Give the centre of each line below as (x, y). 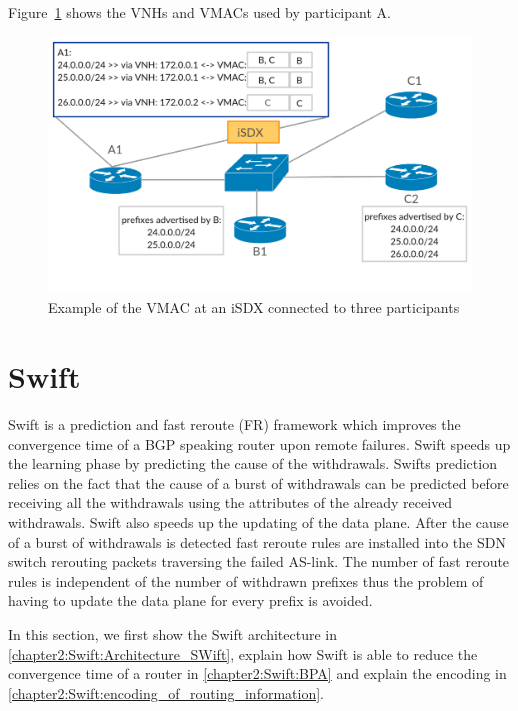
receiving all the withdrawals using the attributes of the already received (230, 502)
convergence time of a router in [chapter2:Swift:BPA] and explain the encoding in (257, 673)
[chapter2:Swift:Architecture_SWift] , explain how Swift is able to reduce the (243, 653)
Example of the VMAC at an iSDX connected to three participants (254, 307)
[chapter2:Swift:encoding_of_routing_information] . (166, 692)
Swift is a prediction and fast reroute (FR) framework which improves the (234, 424)
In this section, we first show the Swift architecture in (173, 633)
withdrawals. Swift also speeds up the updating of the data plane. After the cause (258, 522)
